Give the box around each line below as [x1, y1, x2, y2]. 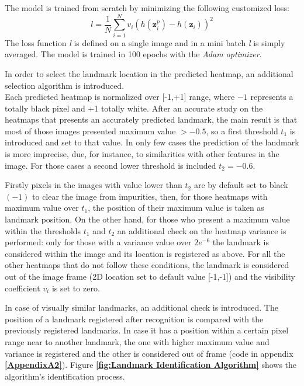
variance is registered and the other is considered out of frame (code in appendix [5, 347, 293, 359]
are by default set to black [194, 179, 288, 191]
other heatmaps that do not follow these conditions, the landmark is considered [5, 259, 289, 271]
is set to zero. [51, 281, 100, 294]
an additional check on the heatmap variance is [117, 224, 286, 237]
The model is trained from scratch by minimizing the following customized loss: [5, 2, 289, 13]
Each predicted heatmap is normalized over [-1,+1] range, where [5, 91, 235, 103]
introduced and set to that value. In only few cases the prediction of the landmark [5, 136, 299, 148]
